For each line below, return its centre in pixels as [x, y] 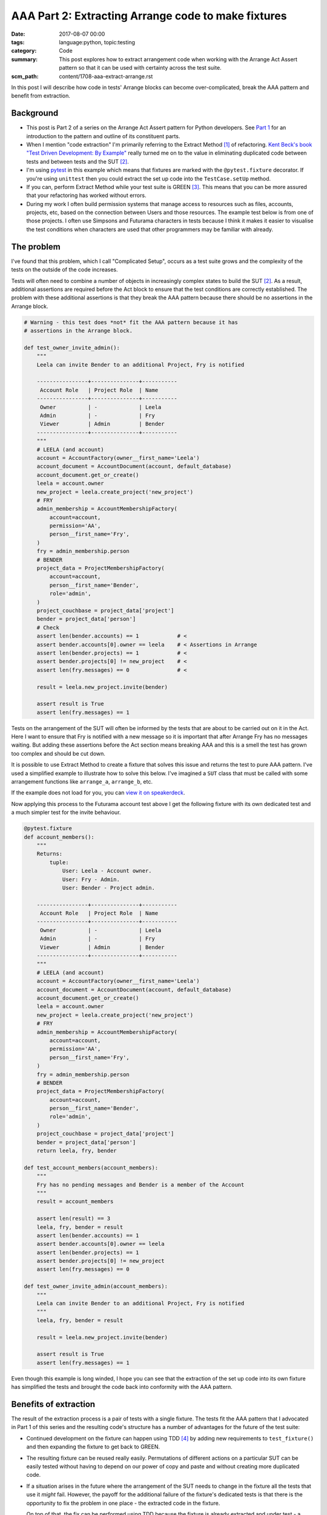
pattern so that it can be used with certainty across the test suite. [140, 68]
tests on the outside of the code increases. [64, 270]
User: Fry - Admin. [91, 879]
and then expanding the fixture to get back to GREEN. [93, 1447]
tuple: [59, 862]
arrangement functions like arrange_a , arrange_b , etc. [82, 782]
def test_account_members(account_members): [91, 1167]
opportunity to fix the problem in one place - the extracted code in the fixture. [123, 1503]
